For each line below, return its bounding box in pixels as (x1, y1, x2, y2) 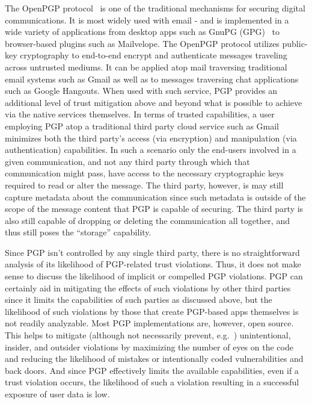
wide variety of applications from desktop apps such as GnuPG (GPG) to (5, 25, 280, 38)
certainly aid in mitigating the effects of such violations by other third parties (5, 281, 291, 294)
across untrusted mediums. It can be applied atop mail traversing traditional (5, 60, 287, 73)
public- (282, 37, 308, 49)
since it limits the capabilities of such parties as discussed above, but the (5, 293, 272, 306)
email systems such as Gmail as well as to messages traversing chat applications (5, 72, 299, 85)
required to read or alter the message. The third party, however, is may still (5, 178, 284, 191)
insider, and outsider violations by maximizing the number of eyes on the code (5, 340, 293, 353)
